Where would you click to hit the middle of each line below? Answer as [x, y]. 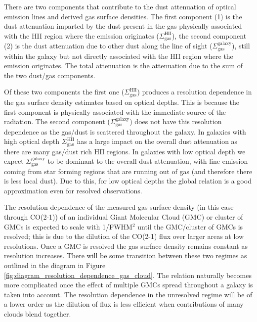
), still [241, 46]
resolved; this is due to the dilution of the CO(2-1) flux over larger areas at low [124, 236]
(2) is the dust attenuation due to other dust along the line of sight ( [108, 46]
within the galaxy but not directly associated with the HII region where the [119, 56]
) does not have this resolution [176, 121]
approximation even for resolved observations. [73, 190]
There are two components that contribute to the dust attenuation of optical [120, 6]
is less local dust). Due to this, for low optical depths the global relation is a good [128, 181]
